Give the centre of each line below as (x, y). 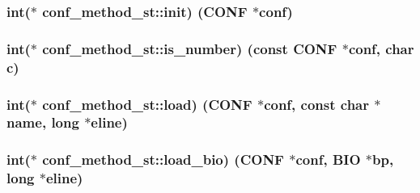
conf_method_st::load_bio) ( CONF (163, 159)
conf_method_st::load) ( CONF (147, 104)
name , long (43, 122)
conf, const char (316, 104)
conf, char (381, 48)
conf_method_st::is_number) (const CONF (190, 48)
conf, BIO (328, 159)
